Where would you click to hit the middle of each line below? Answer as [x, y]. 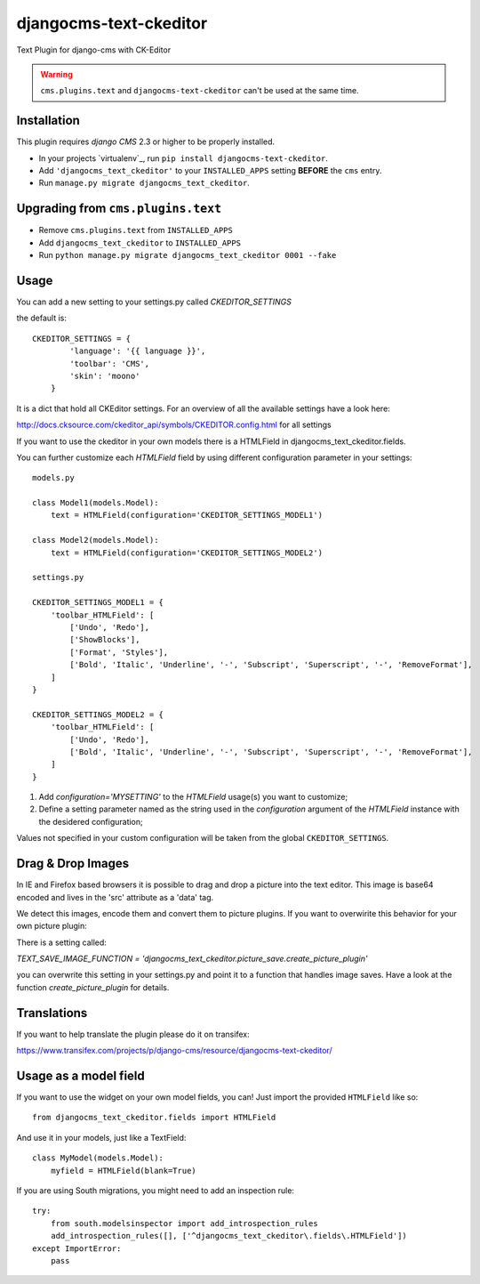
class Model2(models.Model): [96, 540]
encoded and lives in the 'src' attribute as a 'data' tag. [115, 897]
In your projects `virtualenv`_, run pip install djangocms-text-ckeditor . [183, 158]
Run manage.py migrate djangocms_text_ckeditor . [144, 183]
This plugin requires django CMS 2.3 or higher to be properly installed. [146, 141]
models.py [53, 478]
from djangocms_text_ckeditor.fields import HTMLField [154, 1118]
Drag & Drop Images [73, 864]
